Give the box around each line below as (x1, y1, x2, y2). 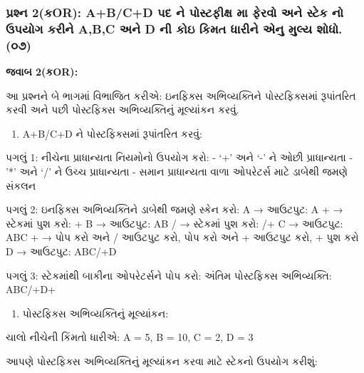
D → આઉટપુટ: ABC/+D (6, 244, 117, 258)
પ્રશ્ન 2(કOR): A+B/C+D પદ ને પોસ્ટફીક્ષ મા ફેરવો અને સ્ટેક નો (6, 3, 344, 21)
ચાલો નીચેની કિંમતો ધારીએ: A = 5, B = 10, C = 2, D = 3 (6, 329, 254, 344)
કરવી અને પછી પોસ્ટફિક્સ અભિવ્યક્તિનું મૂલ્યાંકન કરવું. (6, 102, 239, 117)
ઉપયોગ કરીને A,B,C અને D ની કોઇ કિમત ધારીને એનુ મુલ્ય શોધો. (6, 19, 343, 37)
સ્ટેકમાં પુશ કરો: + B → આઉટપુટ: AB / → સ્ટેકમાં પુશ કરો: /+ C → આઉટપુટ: (6, 215, 343, 230)
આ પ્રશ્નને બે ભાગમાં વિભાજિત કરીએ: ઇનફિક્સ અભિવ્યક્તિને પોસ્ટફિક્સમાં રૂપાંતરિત (6, 88, 356, 103)
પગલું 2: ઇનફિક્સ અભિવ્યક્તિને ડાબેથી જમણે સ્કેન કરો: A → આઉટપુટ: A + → (6, 202, 343, 217)
